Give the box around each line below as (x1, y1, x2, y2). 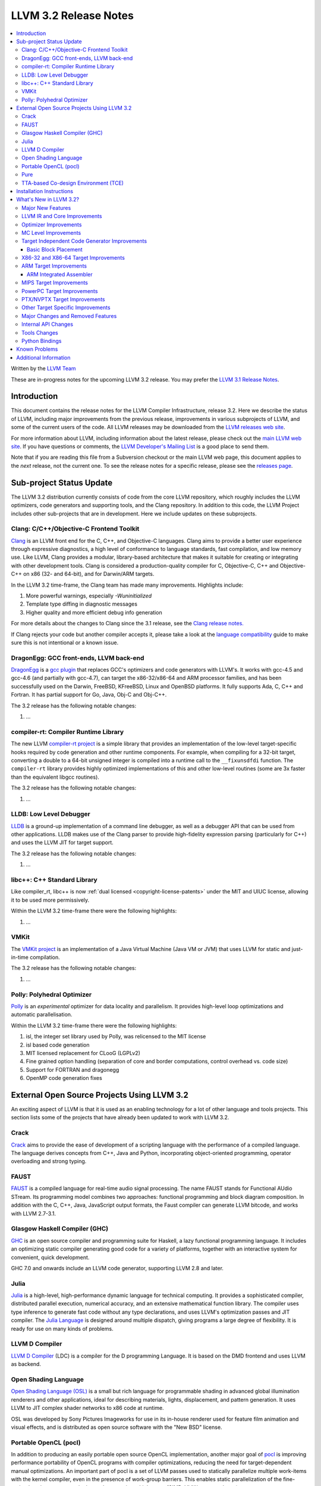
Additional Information (16, 354, 71, 361)
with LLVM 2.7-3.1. (11, 1210, 56, 1217)
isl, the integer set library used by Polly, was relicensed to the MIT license (26, 1033, 206, 1040)
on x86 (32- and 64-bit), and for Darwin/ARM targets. (23, 571, 155, 578)
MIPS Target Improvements (21, 279, 89, 287)
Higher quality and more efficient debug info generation (26, 609, 163, 616)
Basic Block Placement (27, 245, 83, 253)
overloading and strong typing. (11, 1158, 87, 1165)
